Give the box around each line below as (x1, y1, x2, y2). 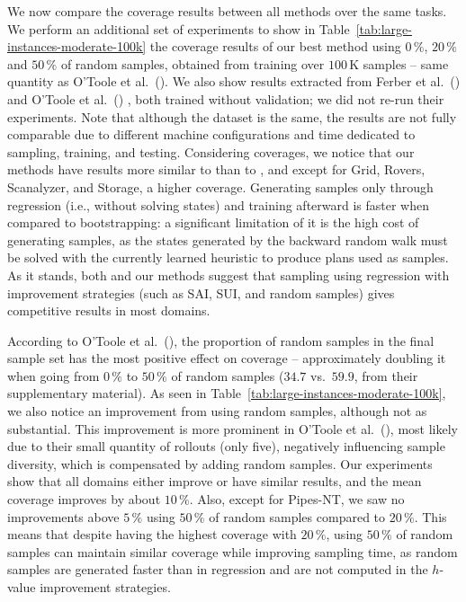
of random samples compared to (209, 507, 386, 526)
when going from (7, 366, 100, 385)
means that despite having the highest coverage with (7, 525, 297, 544)
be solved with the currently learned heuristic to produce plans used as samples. (7, 248, 449, 267)
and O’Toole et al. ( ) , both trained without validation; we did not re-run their (7, 89, 444, 108)
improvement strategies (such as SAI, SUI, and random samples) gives (7, 283, 395, 302)
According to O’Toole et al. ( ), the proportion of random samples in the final (7, 331, 435, 350)
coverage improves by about (7, 490, 161, 509)
